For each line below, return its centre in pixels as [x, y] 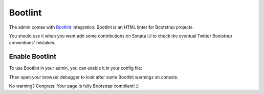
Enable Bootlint [33, 56]
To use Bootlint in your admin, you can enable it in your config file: [76, 68]
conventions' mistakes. [32, 43]
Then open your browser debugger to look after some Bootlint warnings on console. [94, 77]
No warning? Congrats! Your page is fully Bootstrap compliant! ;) [74, 86]
